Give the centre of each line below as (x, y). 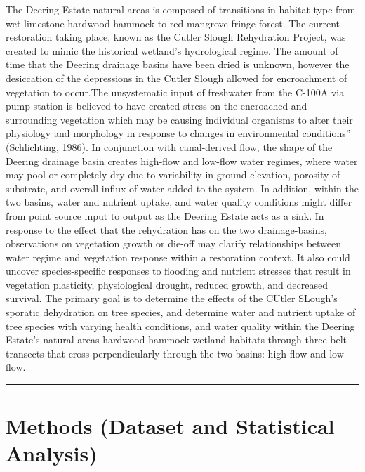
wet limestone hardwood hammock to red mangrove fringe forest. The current (173, 23)
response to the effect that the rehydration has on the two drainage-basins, (166, 229)
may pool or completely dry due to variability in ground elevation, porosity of (173, 175)
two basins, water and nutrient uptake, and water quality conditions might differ (179, 202)
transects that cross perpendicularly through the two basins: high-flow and (166, 353)
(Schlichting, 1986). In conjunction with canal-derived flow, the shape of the (169, 146)
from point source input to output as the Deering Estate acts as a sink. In (165, 215)
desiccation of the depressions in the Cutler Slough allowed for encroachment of (177, 78)
